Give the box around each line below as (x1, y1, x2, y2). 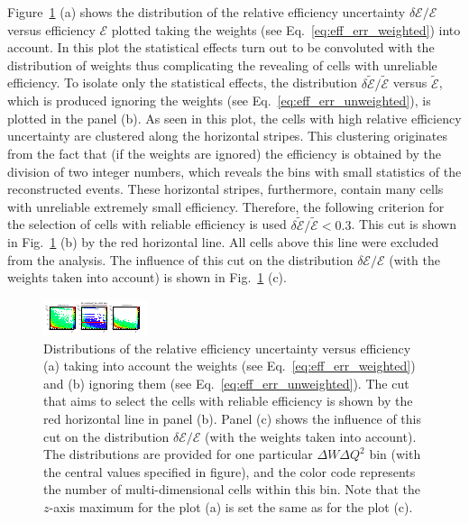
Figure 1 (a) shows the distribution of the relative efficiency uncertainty (7, 3, 406, 21)
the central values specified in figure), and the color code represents (43, 462, 416, 481)
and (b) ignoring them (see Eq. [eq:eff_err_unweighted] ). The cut (43, 373, 409, 392)
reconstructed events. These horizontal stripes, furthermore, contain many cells (7, 179, 444, 198)
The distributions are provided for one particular (43, 445, 313, 463)
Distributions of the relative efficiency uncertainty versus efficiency (43, 338, 411, 357)
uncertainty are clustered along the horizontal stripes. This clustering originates (7, 126, 448, 145)
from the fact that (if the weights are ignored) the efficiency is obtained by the (7, 143, 441, 162)
